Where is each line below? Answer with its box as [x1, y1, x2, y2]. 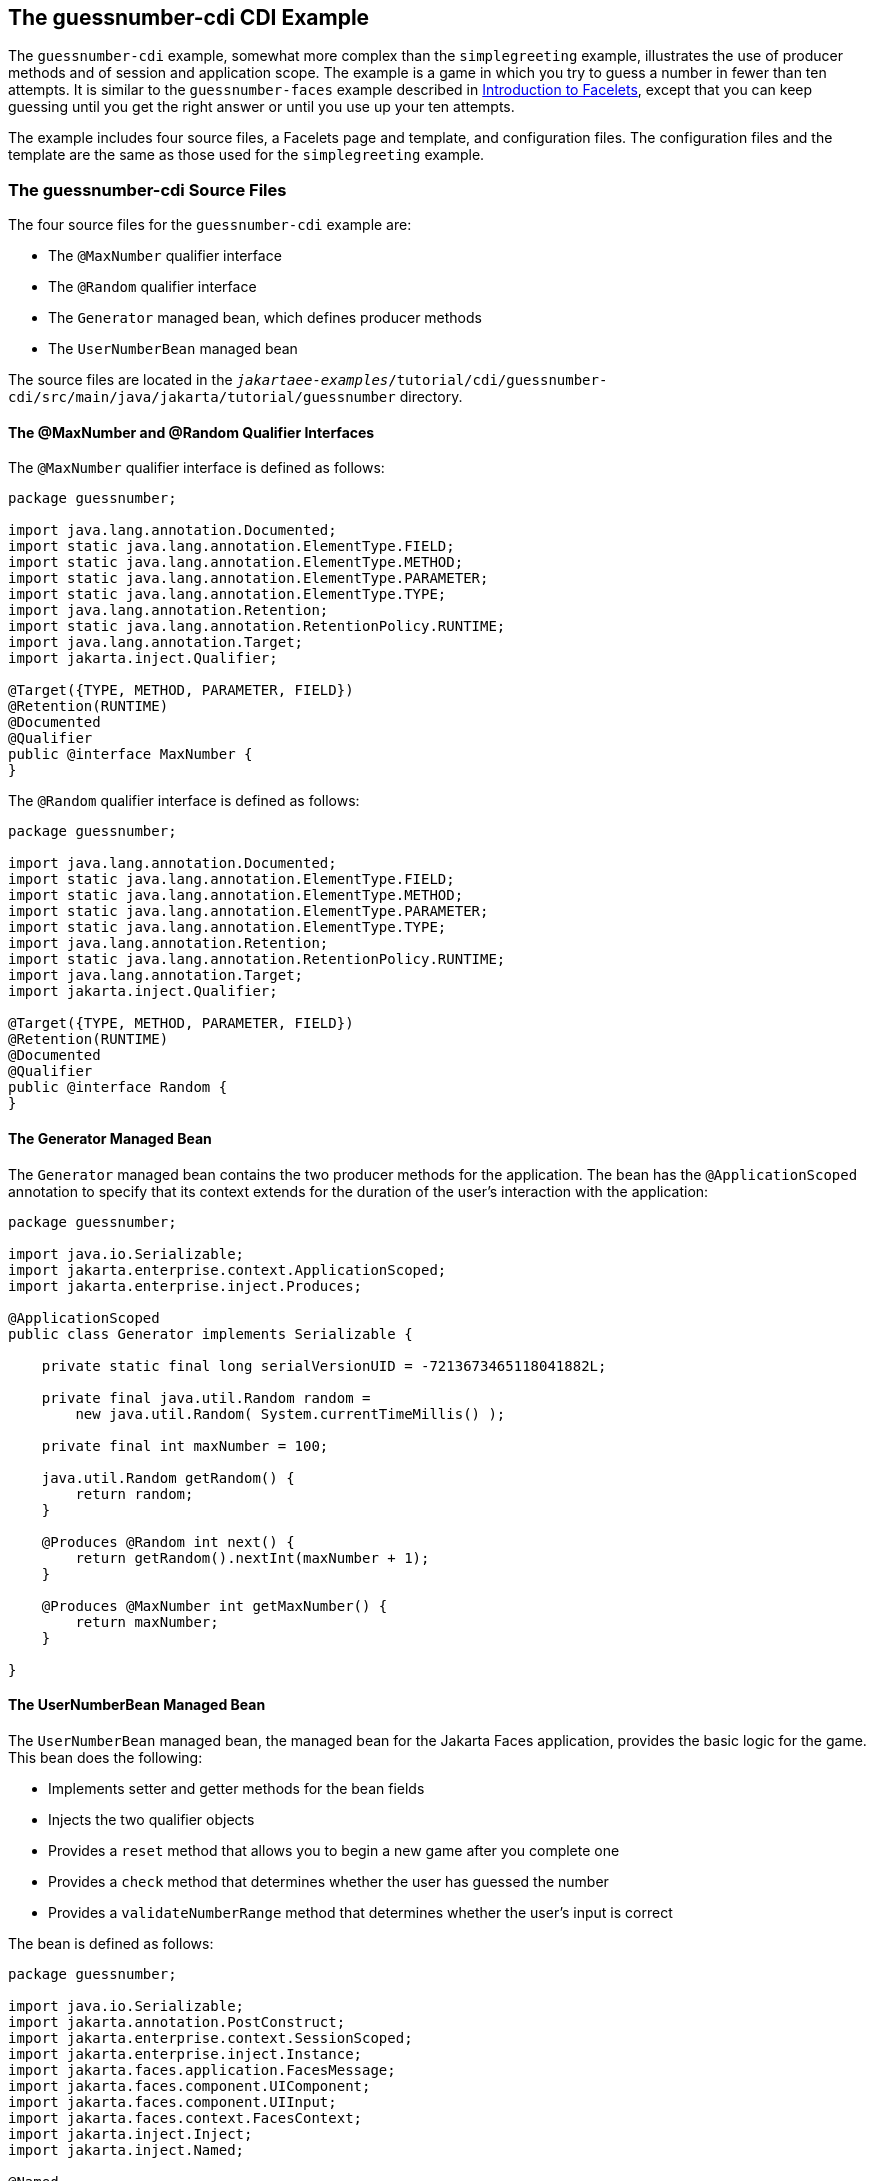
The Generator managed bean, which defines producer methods [48, 309, 482, 327]
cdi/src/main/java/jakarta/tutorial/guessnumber [8, 389, 396, 406]
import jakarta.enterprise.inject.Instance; [8, 2045, 363, 2062]
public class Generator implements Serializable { [8, 1325, 413, 1342]
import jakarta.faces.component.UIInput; [8, 2093, 337, 2110]
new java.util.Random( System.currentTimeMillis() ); [75, 1405, 506, 1422]
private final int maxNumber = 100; [41, 1437, 329, 1454]
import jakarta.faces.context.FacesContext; [8, 2109, 363, 2126]
